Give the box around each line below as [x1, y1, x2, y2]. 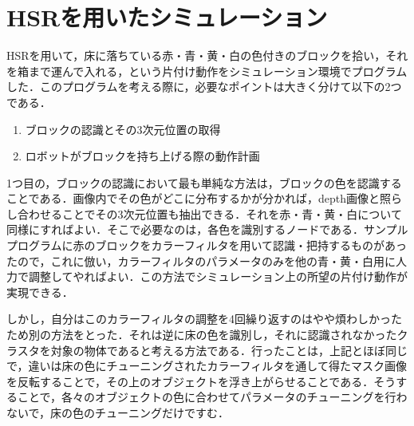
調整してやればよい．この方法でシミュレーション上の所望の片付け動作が [28, 268, 408, 285]
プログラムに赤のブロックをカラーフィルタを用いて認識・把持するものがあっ [6, 237, 408, 254]
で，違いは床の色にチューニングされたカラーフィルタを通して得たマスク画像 [6, 357, 407, 374]
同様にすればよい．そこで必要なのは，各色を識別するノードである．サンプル [6, 221, 408, 238]
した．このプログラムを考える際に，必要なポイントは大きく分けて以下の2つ [6, 78, 402, 95]
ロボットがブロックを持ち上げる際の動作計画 [25, 148, 260, 164]
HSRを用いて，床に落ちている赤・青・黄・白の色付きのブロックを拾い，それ [6, 47, 408, 64]
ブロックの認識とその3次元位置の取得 [25, 120, 221, 137]
